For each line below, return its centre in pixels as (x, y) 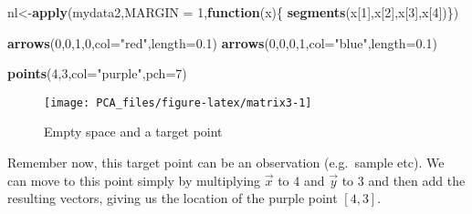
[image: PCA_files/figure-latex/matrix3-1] (178, 102)
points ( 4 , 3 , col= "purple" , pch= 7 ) (97, 73)
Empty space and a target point (133, 132)
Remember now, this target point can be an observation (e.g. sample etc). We (226, 163)
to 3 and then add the (404, 180)
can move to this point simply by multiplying (134, 180)
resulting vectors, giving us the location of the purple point (173, 198)
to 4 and (301, 180)
